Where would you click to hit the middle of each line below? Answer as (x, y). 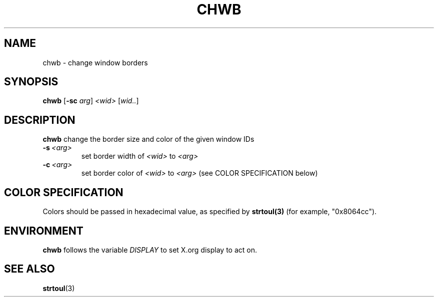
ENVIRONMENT (44, 231)
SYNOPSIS (31, 82)
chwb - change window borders (95, 62)
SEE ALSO (29, 269)
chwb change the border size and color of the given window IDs (148, 139)
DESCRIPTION (40, 120)
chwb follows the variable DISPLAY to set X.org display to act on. (150, 250)
